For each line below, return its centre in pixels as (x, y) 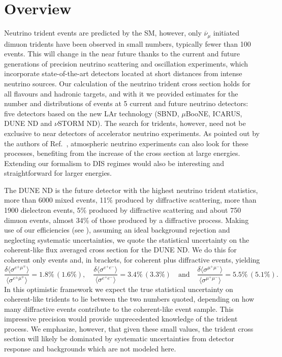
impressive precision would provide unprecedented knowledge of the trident (121, 319)
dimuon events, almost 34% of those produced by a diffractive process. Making (127, 220)
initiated (226, 33)
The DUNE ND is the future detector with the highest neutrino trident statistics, (131, 190)
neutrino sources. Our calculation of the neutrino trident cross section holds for (127, 83)
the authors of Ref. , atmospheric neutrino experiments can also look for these (126, 143)
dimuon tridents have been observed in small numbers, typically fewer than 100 (128, 43)
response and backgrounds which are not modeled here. (90, 349)
